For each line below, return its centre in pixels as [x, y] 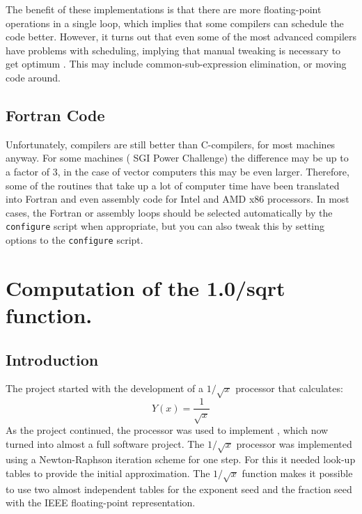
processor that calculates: [289, 388]
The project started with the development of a [105, 388]
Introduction [52, 359]
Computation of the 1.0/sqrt [145, 287]
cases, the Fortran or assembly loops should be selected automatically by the [169, 212]
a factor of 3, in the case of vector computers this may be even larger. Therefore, [178, 171]
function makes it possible [297, 473]
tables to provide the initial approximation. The [108, 473]
